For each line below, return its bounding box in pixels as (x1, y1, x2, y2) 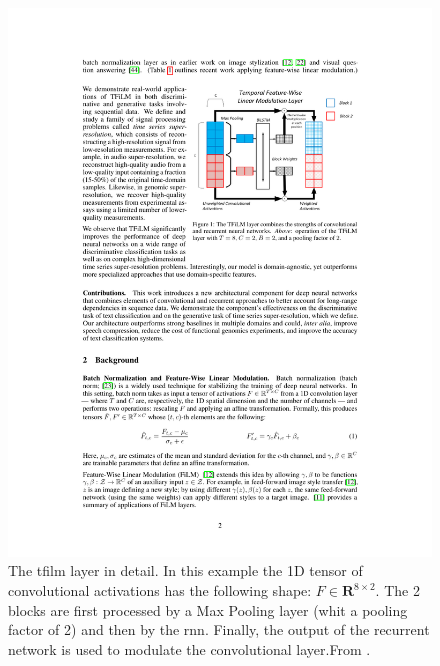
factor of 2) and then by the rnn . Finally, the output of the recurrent (8, 619, 430, 640)
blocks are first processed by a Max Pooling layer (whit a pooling (8, 599, 408, 620)
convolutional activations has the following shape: (8, 580, 312, 601)
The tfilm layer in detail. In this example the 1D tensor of (8, 560, 363, 581)
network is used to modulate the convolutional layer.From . (8, 638, 371, 659)
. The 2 (375, 580, 420, 601)
